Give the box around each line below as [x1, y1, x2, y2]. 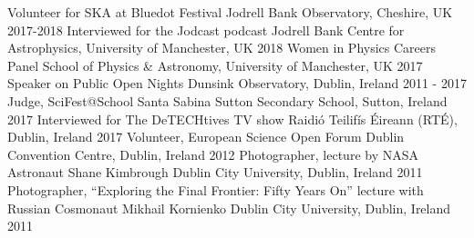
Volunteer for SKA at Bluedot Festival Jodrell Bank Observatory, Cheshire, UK [7, 3, 453, 21]
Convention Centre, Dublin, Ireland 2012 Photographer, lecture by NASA [7, 144, 418, 164]
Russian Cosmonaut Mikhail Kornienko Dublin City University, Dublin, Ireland [7, 198, 451, 217]
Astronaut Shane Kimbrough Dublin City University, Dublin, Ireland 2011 [7, 163, 423, 182]
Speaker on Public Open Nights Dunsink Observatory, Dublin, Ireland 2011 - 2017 [7, 74, 467, 93]
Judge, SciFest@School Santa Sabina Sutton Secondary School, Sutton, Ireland [7, 91, 448, 110]
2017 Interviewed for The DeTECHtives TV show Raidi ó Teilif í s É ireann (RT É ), [7, 109, 458, 128]
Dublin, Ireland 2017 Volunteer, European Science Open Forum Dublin [7, 127, 405, 146]
